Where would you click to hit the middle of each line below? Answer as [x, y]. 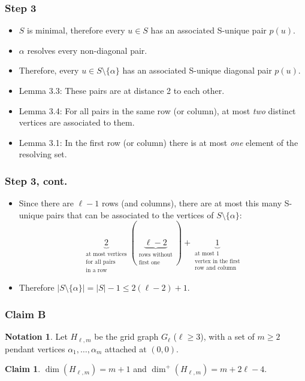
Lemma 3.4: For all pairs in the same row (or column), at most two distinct [157, 110]
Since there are [46, 203]
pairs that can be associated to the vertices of [130, 214]
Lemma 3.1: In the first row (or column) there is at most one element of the [158, 142]
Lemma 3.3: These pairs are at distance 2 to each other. [122, 90]
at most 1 [207, 254]
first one [149, 262]
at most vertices [106, 254]
